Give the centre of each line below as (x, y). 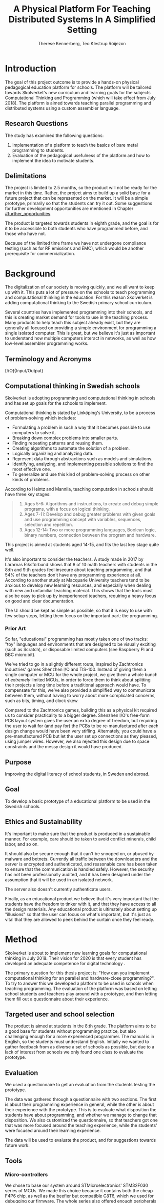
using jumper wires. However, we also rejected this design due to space (77, 741)
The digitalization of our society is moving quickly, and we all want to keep (80, 287)
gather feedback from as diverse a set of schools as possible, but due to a (80, 1047)
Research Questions (37, 124)
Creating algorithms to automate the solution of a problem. (71, 448)
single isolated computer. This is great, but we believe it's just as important (80, 333)
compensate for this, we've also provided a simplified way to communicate (80, 690)
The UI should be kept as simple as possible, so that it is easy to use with (79, 610)
